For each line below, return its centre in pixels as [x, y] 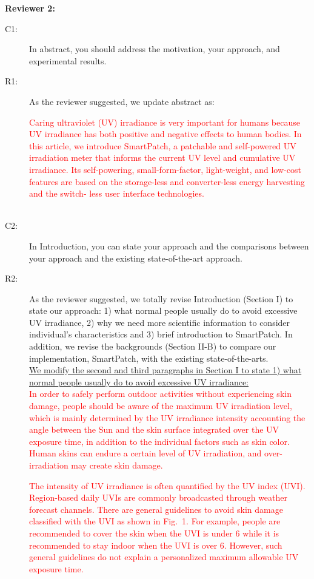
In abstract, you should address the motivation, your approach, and [155, 49]
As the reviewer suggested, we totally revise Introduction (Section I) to [161, 298]
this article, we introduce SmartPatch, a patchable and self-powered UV [163, 145]
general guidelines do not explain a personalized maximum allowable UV [164, 557]
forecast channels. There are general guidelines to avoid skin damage [156, 509]
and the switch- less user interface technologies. [117, 193]
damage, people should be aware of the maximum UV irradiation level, [161, 406]
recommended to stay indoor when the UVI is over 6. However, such [156, 545]
